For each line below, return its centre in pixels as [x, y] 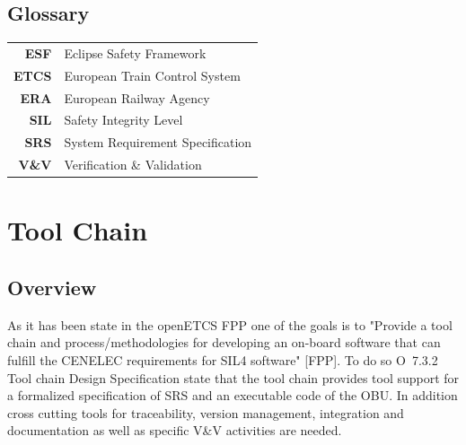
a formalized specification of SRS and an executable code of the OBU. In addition [233, 395]
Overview [52, 288]
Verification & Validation [133, 165]
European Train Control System [152, 75]
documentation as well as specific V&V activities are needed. [175, 430]
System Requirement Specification [158, 142]
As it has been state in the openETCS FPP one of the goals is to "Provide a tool [230, 324]
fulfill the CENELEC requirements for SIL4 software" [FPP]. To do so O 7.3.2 [223, 360]
